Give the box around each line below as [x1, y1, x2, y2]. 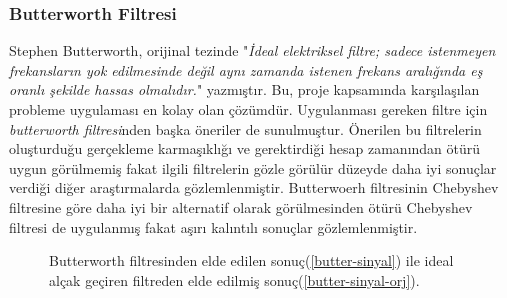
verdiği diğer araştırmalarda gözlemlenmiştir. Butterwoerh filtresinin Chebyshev [9, 177, 499, 198]
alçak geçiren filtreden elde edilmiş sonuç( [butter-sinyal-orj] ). [49, 269, 420, 290]
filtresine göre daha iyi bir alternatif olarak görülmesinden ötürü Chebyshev [9, 196, 473, 217]
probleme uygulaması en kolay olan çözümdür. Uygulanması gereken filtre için [9, 99, 488, 119]
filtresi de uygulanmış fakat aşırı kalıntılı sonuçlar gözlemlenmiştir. [9, 216, 418, 237]
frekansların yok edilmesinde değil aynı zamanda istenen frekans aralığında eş [9, 59, 483, 80]
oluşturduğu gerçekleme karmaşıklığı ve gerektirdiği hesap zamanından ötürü [9, 138, 481, 159]
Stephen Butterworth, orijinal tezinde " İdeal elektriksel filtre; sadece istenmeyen [9, 40, 496, 61]
